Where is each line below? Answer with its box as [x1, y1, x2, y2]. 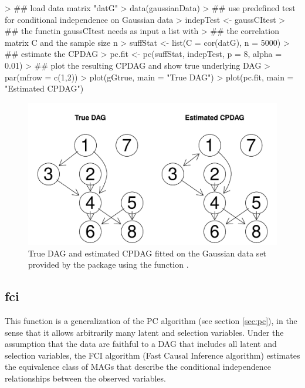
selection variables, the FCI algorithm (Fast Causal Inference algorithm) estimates [5, 349, 300, 361]
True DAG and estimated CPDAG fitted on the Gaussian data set [28, 247, 267, 259]
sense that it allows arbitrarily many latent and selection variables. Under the [5, 326, 284, 338]
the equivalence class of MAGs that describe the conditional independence [5, 360, 271, 373]
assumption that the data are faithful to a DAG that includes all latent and [5, 338, 277, 350]
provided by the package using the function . [28, 258, 189, 271]
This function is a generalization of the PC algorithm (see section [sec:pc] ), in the [5, 314, 297, 326]
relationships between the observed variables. [5, 372, 166, 384]
